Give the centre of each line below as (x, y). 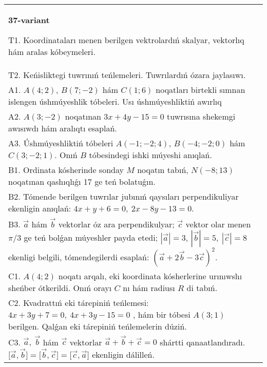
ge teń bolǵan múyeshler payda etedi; (91, 237)
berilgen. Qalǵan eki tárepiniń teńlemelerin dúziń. (98, 326)
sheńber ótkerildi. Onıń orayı (60, 287)
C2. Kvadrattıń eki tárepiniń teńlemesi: (79, 302)
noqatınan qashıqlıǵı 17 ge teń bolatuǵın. (82, 181)
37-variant (29, 20)
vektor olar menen (218, 224)
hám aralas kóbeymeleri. (52, 52)
